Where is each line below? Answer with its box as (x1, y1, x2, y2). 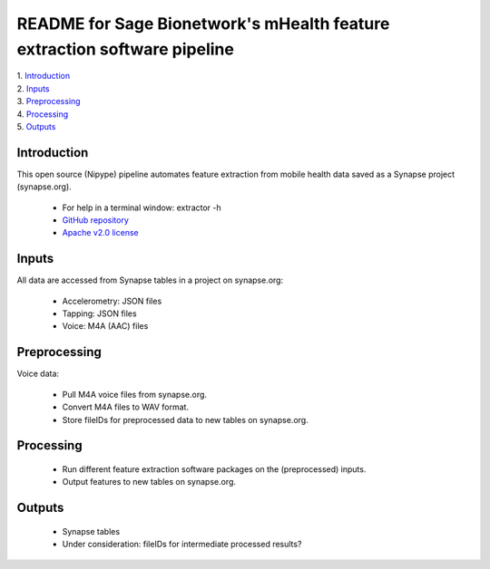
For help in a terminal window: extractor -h (62, 202, 221, 213)
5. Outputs (16, 121, 56, 131)
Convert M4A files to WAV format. (62, 401, 190, 412)
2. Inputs (16, 82, 50, 94)
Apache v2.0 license (62, 227, 140, 238)
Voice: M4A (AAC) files (62, 321, 149, 332)
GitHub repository (62, 214, 129, 226)
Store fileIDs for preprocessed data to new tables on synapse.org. (62, 414, 309, 425)
